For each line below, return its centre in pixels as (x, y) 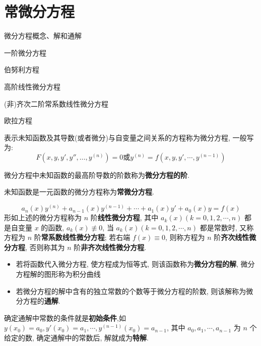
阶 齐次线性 (232, 237)
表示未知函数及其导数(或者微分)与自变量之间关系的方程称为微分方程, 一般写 (129, 137)
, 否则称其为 (45, 247)
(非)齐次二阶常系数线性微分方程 (56, 103)
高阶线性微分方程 (32, 86)
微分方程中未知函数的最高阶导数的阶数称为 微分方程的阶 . (97, 175)
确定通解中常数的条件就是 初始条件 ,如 (65, 317)
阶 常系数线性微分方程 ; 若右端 (82, 237)
